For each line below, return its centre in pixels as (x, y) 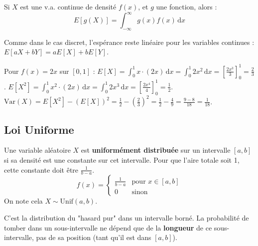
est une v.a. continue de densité (68, 6)
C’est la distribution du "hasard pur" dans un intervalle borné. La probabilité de (127, 217)
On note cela (23, 201)
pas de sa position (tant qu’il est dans (94, 237)
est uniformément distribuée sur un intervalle (156, 150)
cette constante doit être (41, 169)
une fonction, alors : (187, 6)
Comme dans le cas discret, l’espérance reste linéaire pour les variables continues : (129, 42)
